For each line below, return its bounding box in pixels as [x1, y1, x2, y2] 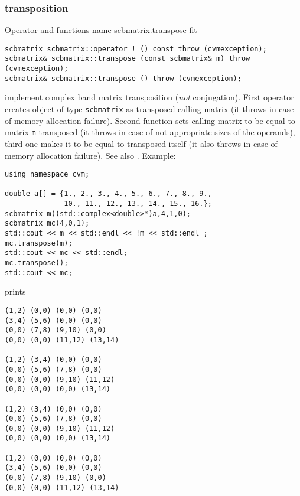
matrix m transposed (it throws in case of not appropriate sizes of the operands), [5, 126, 295, 138]
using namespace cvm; [5, 170, 90, 179]
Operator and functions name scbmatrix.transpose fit [5, 24, 197, 36]
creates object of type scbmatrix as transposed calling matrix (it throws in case [5, 103, 294, 115]
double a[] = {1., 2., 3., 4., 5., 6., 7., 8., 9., [5, 190, 212, 198]
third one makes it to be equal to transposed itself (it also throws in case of [5, 137, 278, 149]
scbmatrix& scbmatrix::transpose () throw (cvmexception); [5, 74, 242, 83]
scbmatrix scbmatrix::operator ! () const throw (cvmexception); [5, 44, 267, 53]
